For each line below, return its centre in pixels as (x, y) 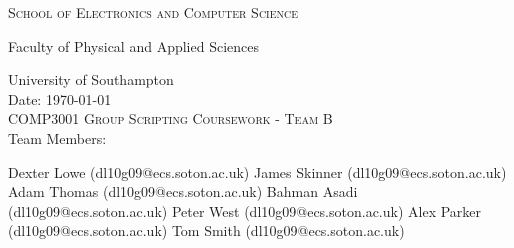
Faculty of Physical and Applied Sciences (134, 45)
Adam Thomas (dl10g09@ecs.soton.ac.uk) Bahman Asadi (183, 191)
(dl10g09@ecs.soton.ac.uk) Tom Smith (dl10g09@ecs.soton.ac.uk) (206, 230)
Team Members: (57, 137)
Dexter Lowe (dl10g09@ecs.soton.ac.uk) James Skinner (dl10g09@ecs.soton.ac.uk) (257, 171)
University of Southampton (91, 79)
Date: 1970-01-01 (60, 98)
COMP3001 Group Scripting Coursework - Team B (170, 118)
